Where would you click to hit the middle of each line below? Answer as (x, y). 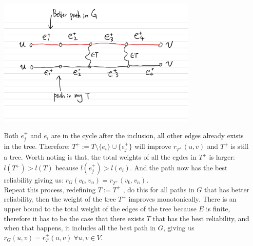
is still (240, 146)
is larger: (222, 157)
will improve (153, 146)
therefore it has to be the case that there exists (74, 218)
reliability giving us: (34, 180)
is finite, (218, 208)
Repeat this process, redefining (50, 189)
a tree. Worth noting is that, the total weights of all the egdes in (100, 157)
